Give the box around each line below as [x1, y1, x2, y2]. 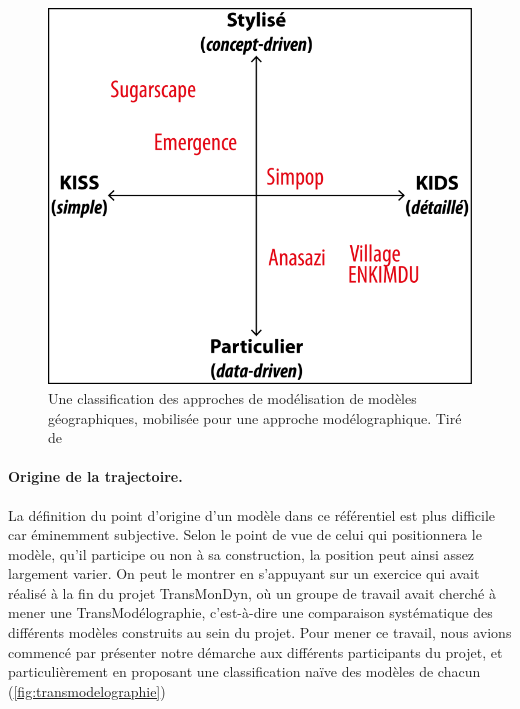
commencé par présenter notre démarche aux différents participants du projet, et [8, 641, 503, 662]
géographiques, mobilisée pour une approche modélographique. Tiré [48, 407, 462, 428]
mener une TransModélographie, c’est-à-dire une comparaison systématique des [8, 602, 493, 623]
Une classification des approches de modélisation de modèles [48, 387, 417, 408]
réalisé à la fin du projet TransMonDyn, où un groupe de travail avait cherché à [8, 582, 496, 603]
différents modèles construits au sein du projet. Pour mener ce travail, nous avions [8, 622, 512, 643]
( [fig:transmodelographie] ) [8, 680, 166, 701]
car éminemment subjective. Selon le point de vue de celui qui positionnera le [8, 524, 482, 545]
